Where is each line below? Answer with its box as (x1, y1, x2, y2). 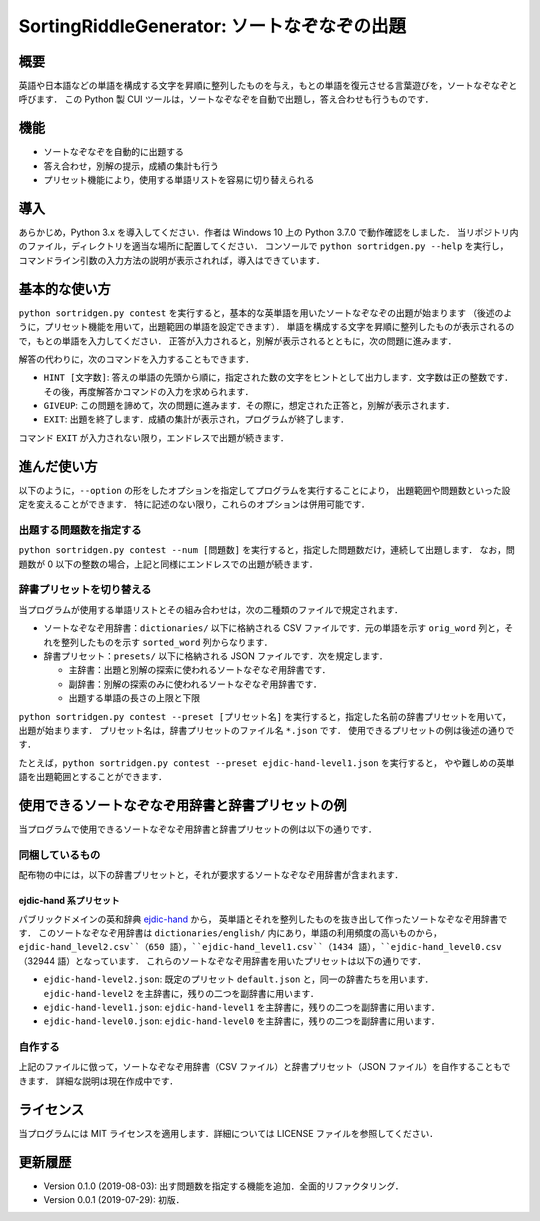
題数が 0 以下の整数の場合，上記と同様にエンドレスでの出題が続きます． (18, 558, 319, 570)
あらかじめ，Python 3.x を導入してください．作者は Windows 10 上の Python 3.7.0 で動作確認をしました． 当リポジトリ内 (18, 226, 519, 239)
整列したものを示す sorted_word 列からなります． (60, 636, 274, 648)
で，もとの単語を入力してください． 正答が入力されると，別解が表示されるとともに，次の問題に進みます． (18, 335, 457, 347)
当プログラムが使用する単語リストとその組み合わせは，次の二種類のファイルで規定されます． (18, 603, 404, 615)
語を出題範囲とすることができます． (18, 771, 168, 783)
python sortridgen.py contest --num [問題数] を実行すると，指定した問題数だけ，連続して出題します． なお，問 (18, 544, 515, 556)
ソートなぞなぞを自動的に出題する (43, 146, 184, 158)
